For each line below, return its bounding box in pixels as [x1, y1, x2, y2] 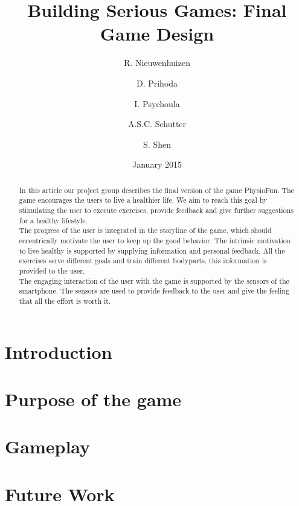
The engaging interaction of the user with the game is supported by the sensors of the [19, 275, 289, 286]
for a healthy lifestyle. [19, 215, 88, 225]
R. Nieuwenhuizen [124, 56, 190, 69]
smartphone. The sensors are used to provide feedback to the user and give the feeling [19, 286, 289, 296]
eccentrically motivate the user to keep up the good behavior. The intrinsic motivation [19, 235, 291, 245]
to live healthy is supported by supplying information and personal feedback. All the [19, 245, 285, 255]
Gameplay [5, 434, 91, 459]
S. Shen [143, 137, 171, 150]
